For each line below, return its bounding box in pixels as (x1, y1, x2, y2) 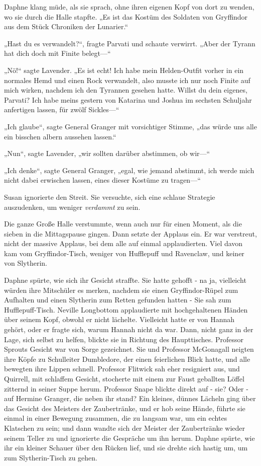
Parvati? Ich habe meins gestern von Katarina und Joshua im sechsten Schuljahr (4, 94, 252, 105)
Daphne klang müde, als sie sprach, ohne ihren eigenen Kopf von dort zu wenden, (4, 2, 254, 12)
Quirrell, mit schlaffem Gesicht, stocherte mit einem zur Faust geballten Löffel (4, 373, 244, 383)
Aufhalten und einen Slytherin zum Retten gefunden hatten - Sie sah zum (4, 294, 231, 305)
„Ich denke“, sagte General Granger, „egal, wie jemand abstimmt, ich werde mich (4, 165, 254, 175)
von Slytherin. (4, 258, 48, 268)
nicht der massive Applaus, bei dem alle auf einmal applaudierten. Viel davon (4, 238, 243, 249)
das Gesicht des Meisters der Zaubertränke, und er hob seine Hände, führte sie (4, 403, 245, 413)
